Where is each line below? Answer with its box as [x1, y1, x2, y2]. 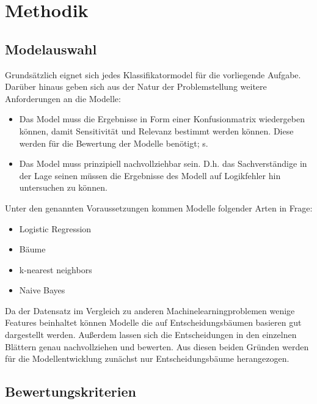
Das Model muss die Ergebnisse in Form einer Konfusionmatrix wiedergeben [19, 112, 305, 125]
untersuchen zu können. [19, 181, 107, 194]
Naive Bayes [19, 284, 65, 296]
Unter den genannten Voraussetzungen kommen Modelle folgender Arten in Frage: [5, 201, 313, 214]
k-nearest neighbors [19, 263, 92, 276]
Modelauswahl [5, 39, 97, 58]
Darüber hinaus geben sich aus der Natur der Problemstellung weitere [5, 80, 267, 93]
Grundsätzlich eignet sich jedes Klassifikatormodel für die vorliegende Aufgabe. [5, 68, 301, 81]
